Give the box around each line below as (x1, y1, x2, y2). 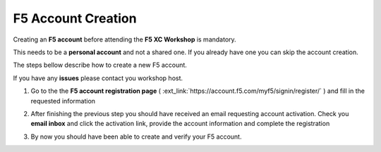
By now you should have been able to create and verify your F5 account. (30, 132, 242, 141)
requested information (30, 96, 95, 105)
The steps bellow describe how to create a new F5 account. (13, 61, 187, 70)
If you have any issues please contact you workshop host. (13, 74, 183, 82)
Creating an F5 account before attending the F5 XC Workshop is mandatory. (13, 35, 236, 44)
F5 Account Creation (13, 11, 137, 26)
